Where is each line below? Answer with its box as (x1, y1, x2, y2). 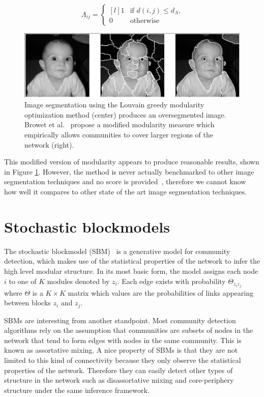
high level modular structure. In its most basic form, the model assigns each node (4, 265, 258, 276)
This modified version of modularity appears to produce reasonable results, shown (4, 156, 259, 167)
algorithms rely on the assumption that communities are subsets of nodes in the (4, 325, 253, 335)
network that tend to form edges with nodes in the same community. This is (4, 334, 242, 345)
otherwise (130, 17, 160, 25)
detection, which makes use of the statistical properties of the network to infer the (4, 256, 260, 266)
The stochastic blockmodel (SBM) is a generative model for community (4, 245, 230, 256)
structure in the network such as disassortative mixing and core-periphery (4, 375, 234, 385)
